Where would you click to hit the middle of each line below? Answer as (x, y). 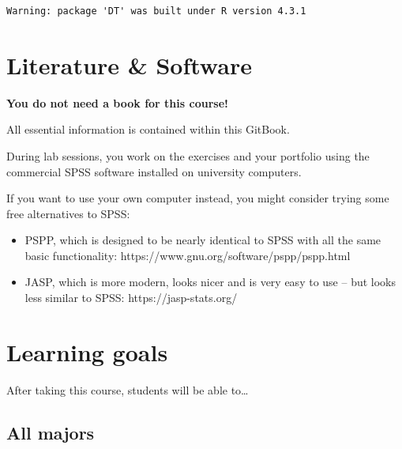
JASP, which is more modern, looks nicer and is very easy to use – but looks (210, 282)
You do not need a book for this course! (117, 102)
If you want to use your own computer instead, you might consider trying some (198, 198)
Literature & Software (129, 64)
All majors (51, 432)
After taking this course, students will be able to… (128, 389)
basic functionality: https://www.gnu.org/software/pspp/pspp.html (188, 255)
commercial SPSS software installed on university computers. (154, 171)
